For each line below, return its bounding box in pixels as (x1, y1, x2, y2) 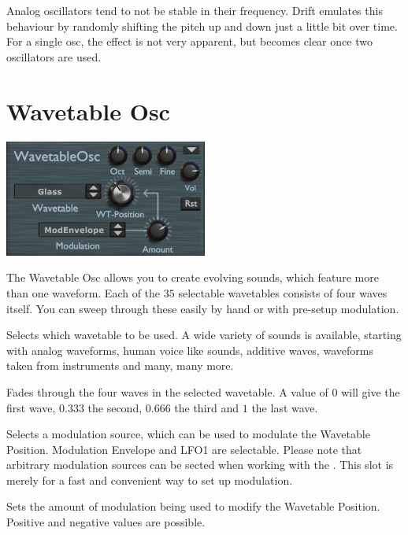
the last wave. (251, 399, 318, 415)
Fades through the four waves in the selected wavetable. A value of (6, 383, 328, 400)
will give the (341, 383, 400, 400)
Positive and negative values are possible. (6, 514, 206, 530)
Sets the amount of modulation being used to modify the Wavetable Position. (6, 498, 380, 515)
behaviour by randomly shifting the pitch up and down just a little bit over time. (6, 17, 398, 34)
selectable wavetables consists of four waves (178, 284, 388, 301)
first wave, (6, 399, 56, 415)
